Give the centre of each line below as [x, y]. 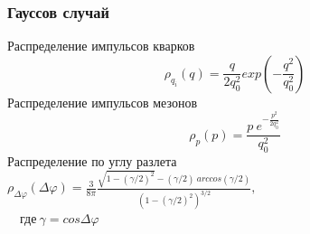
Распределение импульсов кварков [101, 46]
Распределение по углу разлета [92, 161]
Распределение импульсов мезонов [103, 102]
